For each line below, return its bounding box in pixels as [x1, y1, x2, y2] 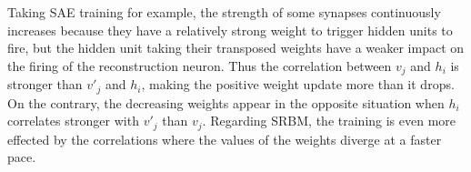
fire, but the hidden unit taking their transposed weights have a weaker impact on [7, 38, 465, 57]
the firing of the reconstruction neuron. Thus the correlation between [7, 56, 392, 75]
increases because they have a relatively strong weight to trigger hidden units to [7, 20, 453, 39]
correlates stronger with [7, 111, 139, 130]
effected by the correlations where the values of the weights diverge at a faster [7, 129, 442, 148]
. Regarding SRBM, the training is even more [202, 111, 456, 130]
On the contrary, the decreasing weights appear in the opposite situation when [7, 93, 445, 112]
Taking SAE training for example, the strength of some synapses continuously [7, 3, 441, 21]
